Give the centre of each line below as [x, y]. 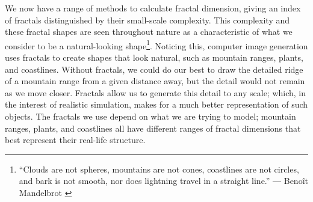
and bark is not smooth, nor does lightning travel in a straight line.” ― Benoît [163, 181]
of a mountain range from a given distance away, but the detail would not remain [155, 81]
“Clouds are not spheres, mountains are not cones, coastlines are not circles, [159, 169]
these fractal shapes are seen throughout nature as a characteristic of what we [149, 32]
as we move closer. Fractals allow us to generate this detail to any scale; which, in [156, 92]
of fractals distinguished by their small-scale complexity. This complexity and [147, 20]
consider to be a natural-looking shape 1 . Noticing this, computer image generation [156, 44]
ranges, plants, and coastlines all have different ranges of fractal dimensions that [153, 128]
